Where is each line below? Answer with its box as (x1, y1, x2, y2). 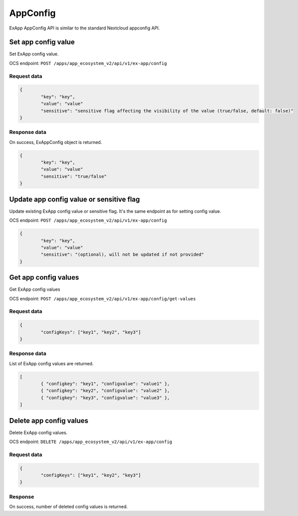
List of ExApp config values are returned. (9, 360, 94, 367)
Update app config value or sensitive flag (9, 195, 140, 203)
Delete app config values (9, 416, 88, 425)
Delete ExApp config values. (9, 430, 67, 436)
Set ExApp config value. (9, 51, 59, 57)
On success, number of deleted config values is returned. (9, 504, 128, 510)
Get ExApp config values (9, 286, 60, 292)
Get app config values (9, 273, 79, 282)
